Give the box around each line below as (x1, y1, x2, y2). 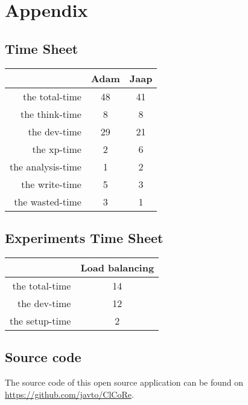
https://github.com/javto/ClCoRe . (5, 387, 134, 400)
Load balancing (80, 260, 154, 274)
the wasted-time (14, 194, 81, 209)
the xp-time (32, 141, 81, 156)
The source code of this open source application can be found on (5, 375, 244, 388)
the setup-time (10, 313, 71, 328)
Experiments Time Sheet (5, 228, 164, 247)
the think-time (20, 106, 81, 121)
